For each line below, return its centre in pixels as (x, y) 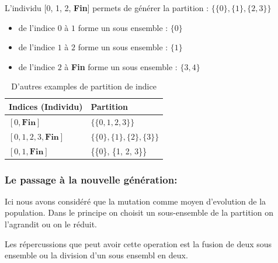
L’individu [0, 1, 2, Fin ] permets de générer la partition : (107, 8)
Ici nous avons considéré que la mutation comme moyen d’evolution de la (135, 201)
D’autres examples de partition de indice (84, 86)
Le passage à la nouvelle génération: (91, 179)
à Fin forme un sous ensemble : (121, 66)
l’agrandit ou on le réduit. (51, 224)
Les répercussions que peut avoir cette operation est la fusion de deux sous (138, 243)
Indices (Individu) (46, 106)
